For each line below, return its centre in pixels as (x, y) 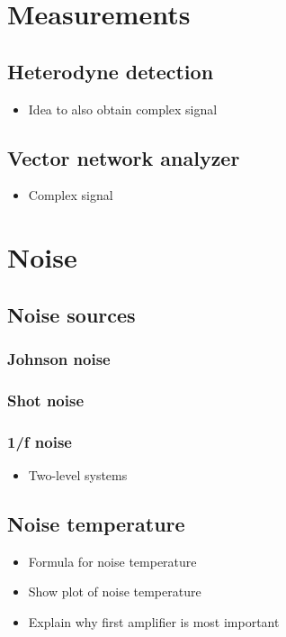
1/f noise (40, 441)
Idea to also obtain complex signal (123, 109)
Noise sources (71, 314)
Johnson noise (59, 359)
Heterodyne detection (111, 71)
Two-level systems (78, 475)
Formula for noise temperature (112, 561)
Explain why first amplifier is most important (154, 622)
